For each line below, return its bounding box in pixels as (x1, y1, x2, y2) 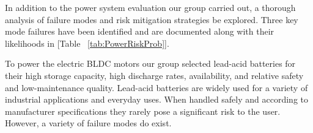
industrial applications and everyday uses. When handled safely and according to (5, 93, 309, 106)
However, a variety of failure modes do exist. (5, 117, 172, 129)
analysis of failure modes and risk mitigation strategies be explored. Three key (5, 13, 298, 26)
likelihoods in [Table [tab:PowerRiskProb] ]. (5, 36, 169, 49)
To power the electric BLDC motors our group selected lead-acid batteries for (5, 57, 296, 70)
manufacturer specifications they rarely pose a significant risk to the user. (5, 104, 281, 117)
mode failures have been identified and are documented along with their (5, 25, 274, 38)
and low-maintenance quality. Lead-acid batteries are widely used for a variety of (5, 81, 308, 94)
